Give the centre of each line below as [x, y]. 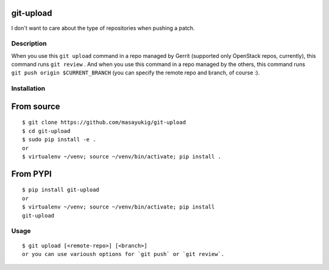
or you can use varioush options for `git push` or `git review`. [123, 254]
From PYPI [31, 174]
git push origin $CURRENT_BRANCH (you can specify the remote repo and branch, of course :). [136, 73]
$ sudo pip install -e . [59, 140]
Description [29, 44]
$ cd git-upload [46, 131]
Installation [28, 88]
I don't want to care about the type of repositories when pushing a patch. [103, 28]
